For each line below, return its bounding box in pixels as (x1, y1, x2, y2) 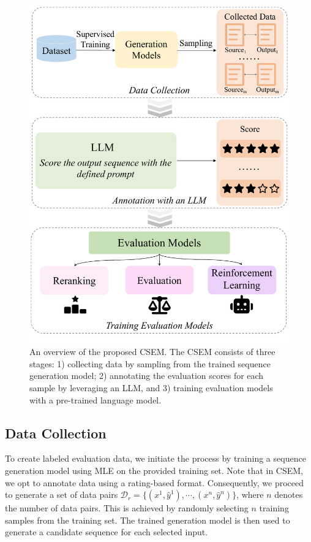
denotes (274, 488, 303, 501)
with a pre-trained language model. (29, 393, 162, 406)
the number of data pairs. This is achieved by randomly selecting (5, 502, 249, 514)
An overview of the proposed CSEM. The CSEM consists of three (29, 345, 275, 358)
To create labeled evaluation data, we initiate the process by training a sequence (5, 452, 306, 465)
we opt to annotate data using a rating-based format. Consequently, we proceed (5, 476, 304, 489)
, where (236, 488, 264, 501)
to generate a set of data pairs (5, 488, 118, 501)
